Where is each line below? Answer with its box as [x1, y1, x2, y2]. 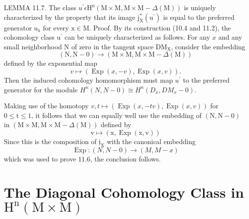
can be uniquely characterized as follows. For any [64, 32, 210, 42]
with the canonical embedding [106, 136, 196, 146]
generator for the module [4, 84, 78, 94]
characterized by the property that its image [4, 12, 135, 22]
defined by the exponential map [4, 58, 98, 68]
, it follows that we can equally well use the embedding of [31, 110, 202, 120]
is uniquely [184, 2, 216, 12]
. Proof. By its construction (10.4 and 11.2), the [89, 22, 231, 32]
